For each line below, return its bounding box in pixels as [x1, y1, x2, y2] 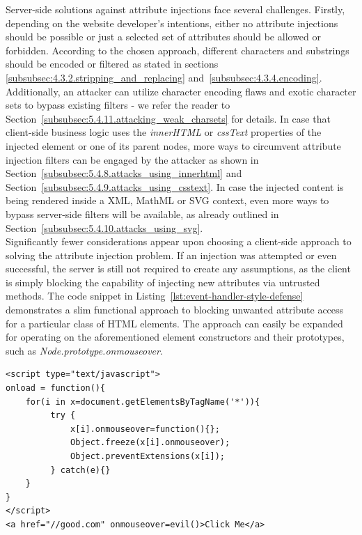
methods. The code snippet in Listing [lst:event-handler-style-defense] [6, 288, 304, 303]
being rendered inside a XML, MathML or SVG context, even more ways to [6, 193, 329, 208]
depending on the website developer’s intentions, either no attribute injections [6, 15, 338, 30]
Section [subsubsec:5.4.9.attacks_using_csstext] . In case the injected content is [6, 179, 344, 194]
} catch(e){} [50, 465, 111, 475]
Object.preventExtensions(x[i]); [70, 451, 225, 461]
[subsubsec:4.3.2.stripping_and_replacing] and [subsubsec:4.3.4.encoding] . [6, 70, 322, 84]
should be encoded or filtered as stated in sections [6, 56, 219, 71]
